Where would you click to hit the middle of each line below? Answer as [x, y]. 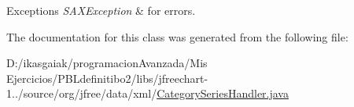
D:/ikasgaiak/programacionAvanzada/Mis [107, 63]
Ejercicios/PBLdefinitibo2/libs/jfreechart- [107, 78]
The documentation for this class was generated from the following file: [177, 36]
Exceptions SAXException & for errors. [101, 10]
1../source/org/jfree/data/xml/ [82, 93]
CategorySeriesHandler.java [223, 93]
